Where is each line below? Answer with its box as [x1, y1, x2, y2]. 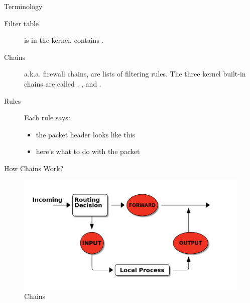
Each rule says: [24, 112, 70, 123]
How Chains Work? [4, 163, 64, 173]
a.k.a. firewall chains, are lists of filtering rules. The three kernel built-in [24, 68, 246, 79]
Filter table [4, 18, 39, 28]
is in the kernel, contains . [24, 35, 104, 45]
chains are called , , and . [24, 78, 101, 89]
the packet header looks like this [36, 129, 136, 139]
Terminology [4, 1, 43, 11]
